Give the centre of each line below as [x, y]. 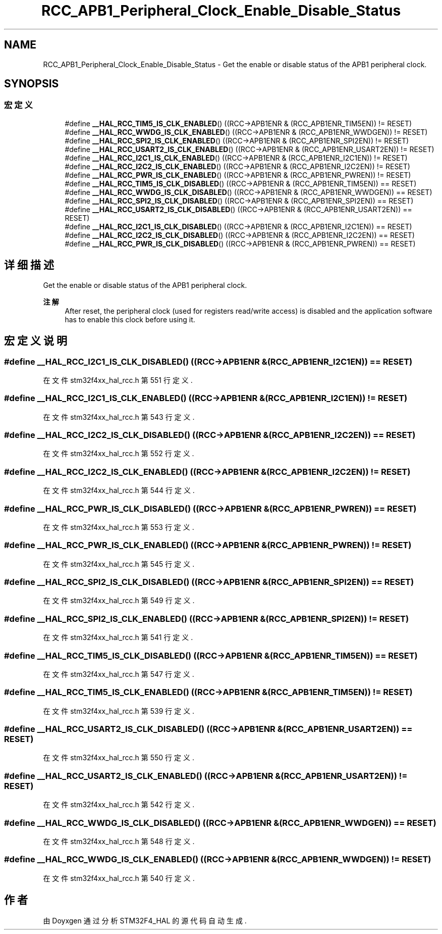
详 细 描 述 [29, 265]
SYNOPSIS [32, 84]
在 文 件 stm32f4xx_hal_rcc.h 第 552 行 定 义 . [119, 454]
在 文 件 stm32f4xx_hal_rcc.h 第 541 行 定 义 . [118, 637]
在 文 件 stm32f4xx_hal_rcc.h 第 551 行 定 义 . [118, 380]
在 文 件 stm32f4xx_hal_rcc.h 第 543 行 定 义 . [119, 417]
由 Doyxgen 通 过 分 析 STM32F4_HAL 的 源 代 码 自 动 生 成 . [145, 921]
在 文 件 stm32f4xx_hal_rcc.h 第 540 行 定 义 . [119, 878]
